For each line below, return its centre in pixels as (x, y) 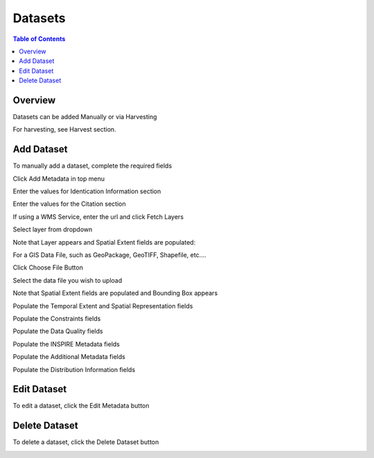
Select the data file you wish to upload (68, 280)
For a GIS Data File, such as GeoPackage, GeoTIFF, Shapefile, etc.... (110, 255)
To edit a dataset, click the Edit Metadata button (81, 406)
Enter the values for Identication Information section (87, 191)
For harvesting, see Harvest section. (65, 130)
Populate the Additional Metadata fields (69, 357)
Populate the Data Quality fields (58, 331)
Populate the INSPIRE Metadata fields (66, 344)
